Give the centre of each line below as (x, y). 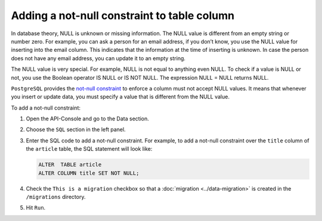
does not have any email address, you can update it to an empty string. (98, 58)
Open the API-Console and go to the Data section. (87, 119)
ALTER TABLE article (70, 165)
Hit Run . (36, 208)
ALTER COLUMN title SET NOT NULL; (89, 173)
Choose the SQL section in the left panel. (76, 130)
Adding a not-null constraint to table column (123, 15)
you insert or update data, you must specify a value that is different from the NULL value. (120, 97)
